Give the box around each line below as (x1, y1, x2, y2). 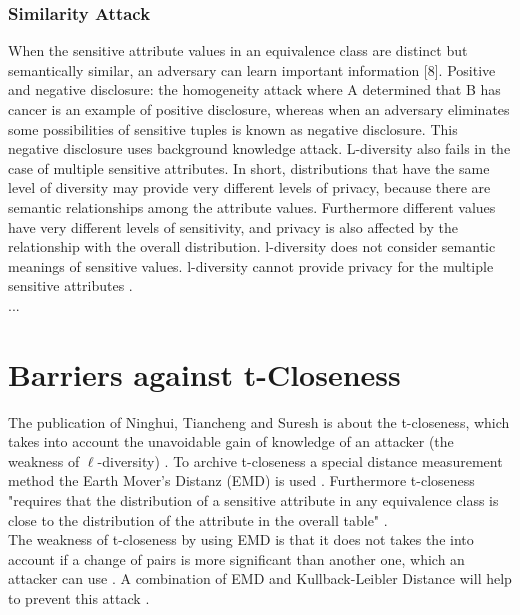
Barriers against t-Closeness (8, 353, 401, 394)
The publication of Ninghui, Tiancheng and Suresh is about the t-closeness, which (8, 411, 510, 432)
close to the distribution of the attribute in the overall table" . (8, 509, 388, 530)
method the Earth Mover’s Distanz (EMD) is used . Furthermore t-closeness (8, 470, 475, 491)
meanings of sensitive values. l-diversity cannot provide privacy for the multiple (8, 255, 494, 276)
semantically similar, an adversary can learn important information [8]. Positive (8, 59, 496, 80)
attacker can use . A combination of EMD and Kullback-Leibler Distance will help (8, 568, 512, 589)
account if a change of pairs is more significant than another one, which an (8, 548, 465, 569)
